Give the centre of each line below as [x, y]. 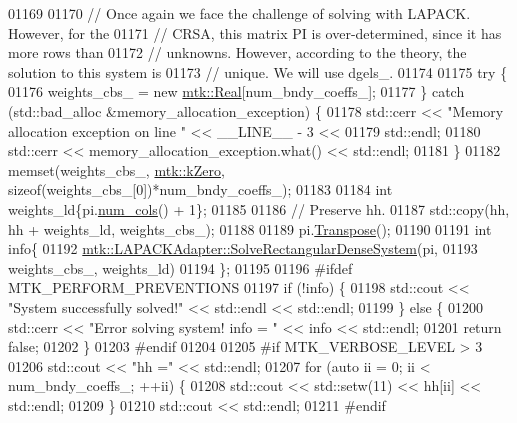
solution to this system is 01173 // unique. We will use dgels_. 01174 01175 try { [258, 71]
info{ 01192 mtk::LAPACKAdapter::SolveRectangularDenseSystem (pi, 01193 [243, 248]
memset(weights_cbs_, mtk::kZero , [116, 169]
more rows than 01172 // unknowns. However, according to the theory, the [237, 52]
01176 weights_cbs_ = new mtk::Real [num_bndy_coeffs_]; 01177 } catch [236, 91]
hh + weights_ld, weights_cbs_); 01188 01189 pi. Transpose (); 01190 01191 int [250, 228]
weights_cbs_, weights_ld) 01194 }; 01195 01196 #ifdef [180, 267]
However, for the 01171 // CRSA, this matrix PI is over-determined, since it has [255, 32]
